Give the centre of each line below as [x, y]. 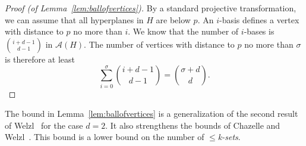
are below [173, 19]
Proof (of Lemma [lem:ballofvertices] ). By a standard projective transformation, [151, 8]
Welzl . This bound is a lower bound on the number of [105, 137]
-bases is [259, 31]
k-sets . [229, 137]
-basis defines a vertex [259, 19]
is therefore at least [40, 59]
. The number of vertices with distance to [159, 44]
